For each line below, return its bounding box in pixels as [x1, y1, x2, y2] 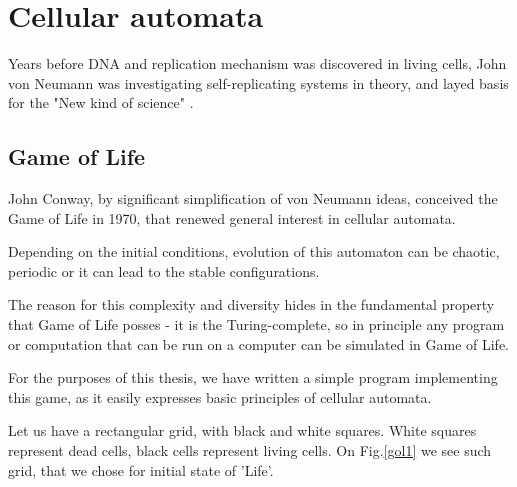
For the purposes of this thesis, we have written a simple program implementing [8, 367, 498, 388]
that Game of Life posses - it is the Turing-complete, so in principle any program [8, 314, 505, 335]
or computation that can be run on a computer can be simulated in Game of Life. [8, 333, 509, 354]
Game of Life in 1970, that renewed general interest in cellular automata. [8, 207, 456, 228]
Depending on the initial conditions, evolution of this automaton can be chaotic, [8, 241, 500, 262]
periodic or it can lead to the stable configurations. [8, 260, 320, 281]
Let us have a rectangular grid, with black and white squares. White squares [8, 420, 477, 441]
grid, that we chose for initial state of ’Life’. [8, 459, 274, 480]
